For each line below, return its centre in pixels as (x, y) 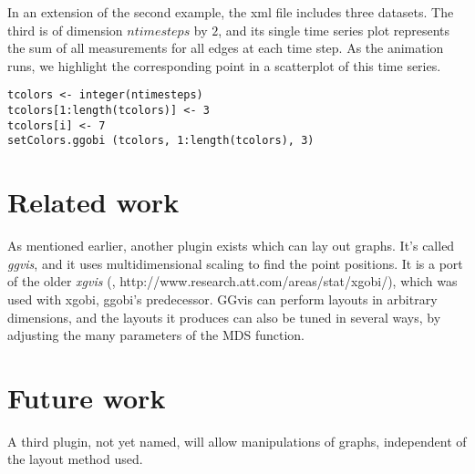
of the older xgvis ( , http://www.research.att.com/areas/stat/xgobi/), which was (232, 281)
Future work (87, 397)
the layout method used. (75, 459)
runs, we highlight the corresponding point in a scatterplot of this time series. (224, 65)
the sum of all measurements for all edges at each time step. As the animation (226, 48)
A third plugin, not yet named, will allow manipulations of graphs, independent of (237, 441)
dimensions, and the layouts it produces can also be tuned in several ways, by (224, 317)
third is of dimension (65, 30)
